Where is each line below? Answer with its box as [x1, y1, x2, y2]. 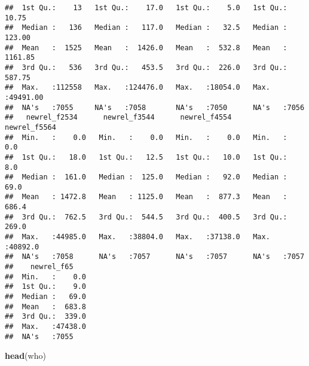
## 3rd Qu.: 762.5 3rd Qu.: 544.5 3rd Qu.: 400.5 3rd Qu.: [5, 212, 287, 221]
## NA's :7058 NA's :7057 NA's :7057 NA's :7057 [5, 252, 305, 261]
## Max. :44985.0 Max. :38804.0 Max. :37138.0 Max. [5, 233, 270, 242]
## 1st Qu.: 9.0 [5, 282, 87, 291]
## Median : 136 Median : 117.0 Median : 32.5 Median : [5, 23, 287, 32]
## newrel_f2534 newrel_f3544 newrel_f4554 [5, 113, 232, 122]
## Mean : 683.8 [5, 302, 87, 311]
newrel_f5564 [5, 123, 56, 132]
